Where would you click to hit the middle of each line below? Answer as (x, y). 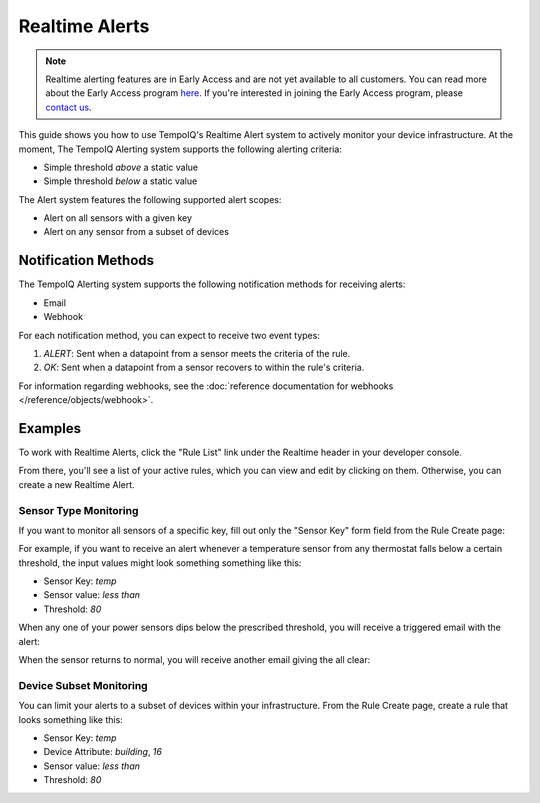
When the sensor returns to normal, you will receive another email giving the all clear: (194, 660)
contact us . (68, 107)
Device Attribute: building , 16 (102, 752)
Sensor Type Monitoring (78, 510)
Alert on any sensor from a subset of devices (136, 232)
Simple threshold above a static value (121, 167)
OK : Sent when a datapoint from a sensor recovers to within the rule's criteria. (204, 367)
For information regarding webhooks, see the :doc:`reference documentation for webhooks (206, 386)
